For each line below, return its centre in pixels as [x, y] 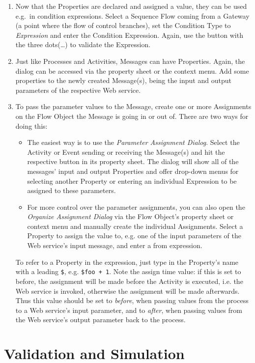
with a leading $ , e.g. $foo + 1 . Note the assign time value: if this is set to [128, 271]
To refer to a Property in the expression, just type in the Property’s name [127, 262]
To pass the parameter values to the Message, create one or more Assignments [133, 106]
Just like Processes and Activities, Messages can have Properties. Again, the [130, 61]
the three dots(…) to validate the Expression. [83, 44]
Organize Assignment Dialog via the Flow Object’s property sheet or [130, 216]
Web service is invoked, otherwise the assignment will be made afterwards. [127, 291]
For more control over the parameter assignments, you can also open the [136, 207]
